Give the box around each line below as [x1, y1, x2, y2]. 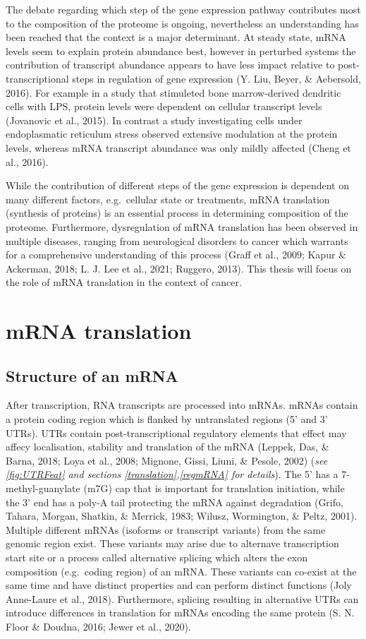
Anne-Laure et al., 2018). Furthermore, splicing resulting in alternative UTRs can [6, 591, 359, 606]
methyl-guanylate [6, 481, 80, 496]
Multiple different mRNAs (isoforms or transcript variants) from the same [6, 522, 326, 537]
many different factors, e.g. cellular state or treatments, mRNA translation [6, 191, 330, 206]
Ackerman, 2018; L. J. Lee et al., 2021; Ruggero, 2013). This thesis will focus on [6, 261, 352, 275]
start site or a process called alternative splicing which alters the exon [6, 549, 308, 564]
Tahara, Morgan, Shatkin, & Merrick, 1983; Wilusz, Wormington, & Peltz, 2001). [6, 508, 358, 523]
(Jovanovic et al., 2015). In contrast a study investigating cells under [6, 112, 303, 127]
